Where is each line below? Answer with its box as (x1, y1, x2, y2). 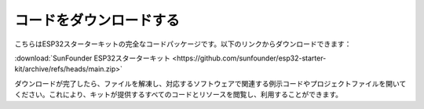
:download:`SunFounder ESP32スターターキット (14, 53, 171, 63)
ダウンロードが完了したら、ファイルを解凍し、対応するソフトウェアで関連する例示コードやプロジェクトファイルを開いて (14, 78, 407, 88)
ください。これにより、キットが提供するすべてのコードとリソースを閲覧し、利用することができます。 (14, 90, 343, 100)
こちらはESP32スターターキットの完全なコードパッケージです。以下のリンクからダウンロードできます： (14, 39, 352, 49)
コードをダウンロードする (14, 12, 181, 29)
